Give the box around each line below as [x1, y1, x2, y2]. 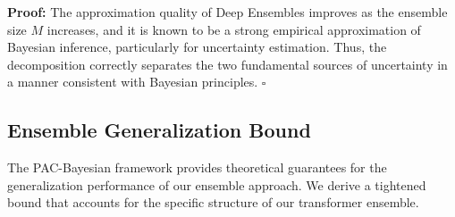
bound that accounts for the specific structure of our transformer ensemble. [7, 193, 419, 212]
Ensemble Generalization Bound [7, 116, 311, 144]
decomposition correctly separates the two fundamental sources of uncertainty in [7, 54, 448, 73]
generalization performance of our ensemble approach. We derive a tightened [7, 175, 426, 194]
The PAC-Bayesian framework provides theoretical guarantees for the [7, 158, 387, 177]
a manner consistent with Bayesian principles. [7, 72, 258, 91]
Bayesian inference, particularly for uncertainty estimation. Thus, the [7, 38, 387, 56]
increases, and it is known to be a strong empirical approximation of [46, 20, 421, 38]
